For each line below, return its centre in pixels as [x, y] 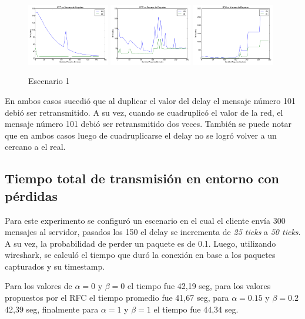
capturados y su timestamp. [55, 266]
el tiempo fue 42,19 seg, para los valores [199, 286]
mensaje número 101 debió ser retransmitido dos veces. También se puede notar [148, 124]
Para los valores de [38, 286]
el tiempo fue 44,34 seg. [196, 309]
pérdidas [31, 195]
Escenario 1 [49, 81]
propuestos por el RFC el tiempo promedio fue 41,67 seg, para [117, 298]
